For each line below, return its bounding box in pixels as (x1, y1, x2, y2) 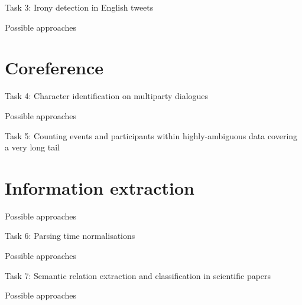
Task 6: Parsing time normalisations (5, 229, 135, 242)
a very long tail (5, 141, 60, 153)
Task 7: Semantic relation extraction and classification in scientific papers (5, 269, 271, 281)
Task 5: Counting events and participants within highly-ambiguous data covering (5, 129, 298, 142)
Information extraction (5, 175, 194, 199)
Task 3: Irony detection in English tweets (5, 1, 154, 13)
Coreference (5, 55, 103, 80)
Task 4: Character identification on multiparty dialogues (5, 90, 209, 102)
